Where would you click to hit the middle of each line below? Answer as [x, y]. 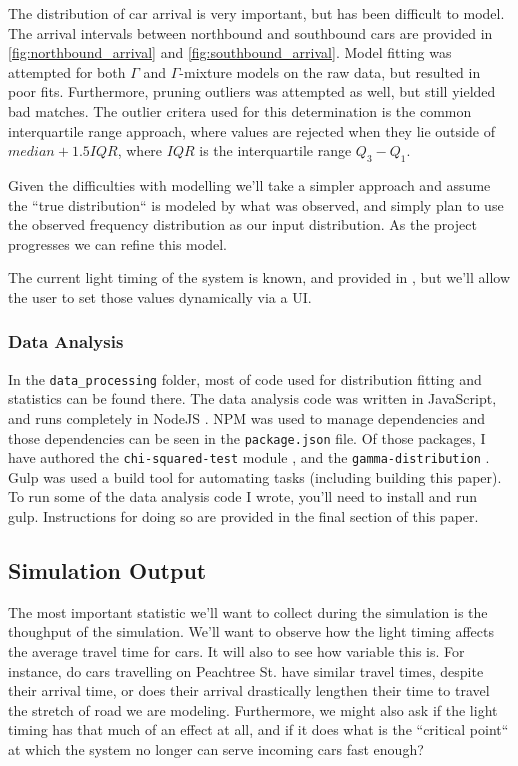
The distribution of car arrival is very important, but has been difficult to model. [256, 13]
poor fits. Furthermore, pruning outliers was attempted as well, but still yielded [252, 91]
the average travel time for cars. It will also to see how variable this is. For [236, 651]
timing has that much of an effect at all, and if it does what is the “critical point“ [258, 729]
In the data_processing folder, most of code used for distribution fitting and [245, 378]
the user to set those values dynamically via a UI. [160, 296]
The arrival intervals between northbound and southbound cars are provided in [250, 32]
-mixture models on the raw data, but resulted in [330, 71]
